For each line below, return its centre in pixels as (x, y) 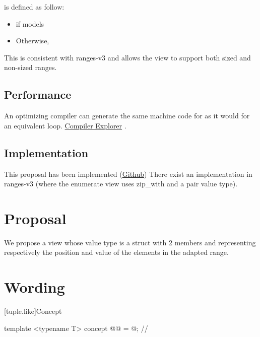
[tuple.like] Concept (33, 311)
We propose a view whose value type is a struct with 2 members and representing (130, 242)
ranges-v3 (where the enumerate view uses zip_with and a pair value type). (121, 184)
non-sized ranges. (30, 67)
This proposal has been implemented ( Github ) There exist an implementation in (128, 174)
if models (30, 23)
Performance (38, 94)
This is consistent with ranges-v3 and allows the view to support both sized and (127, 57)
